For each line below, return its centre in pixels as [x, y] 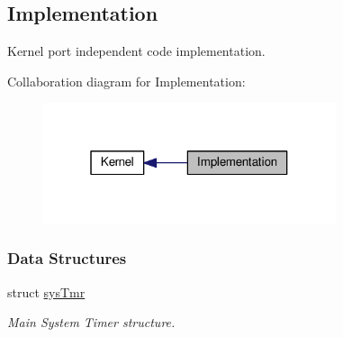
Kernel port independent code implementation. [136, 51]
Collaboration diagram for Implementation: [126, 81]
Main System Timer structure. [91, 322]
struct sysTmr [46, 291]
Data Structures [67, 258]
